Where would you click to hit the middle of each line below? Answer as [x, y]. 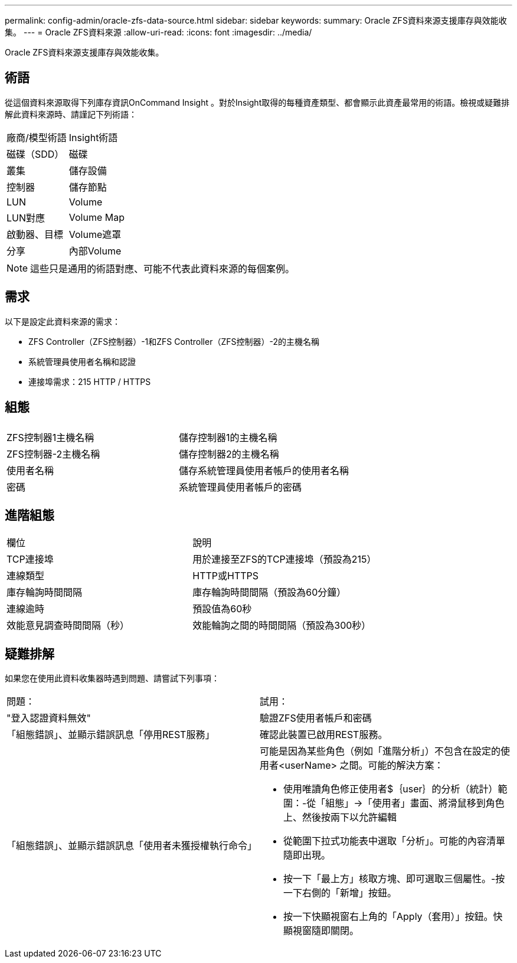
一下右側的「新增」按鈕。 [340, 893]
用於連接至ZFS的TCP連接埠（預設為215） [284, 559]
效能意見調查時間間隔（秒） [68, 626]
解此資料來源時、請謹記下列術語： [71, 114]
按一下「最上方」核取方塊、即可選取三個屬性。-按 [394, 879]
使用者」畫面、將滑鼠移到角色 [438, 803]
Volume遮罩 [95, 234]
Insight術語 [93, 137]
